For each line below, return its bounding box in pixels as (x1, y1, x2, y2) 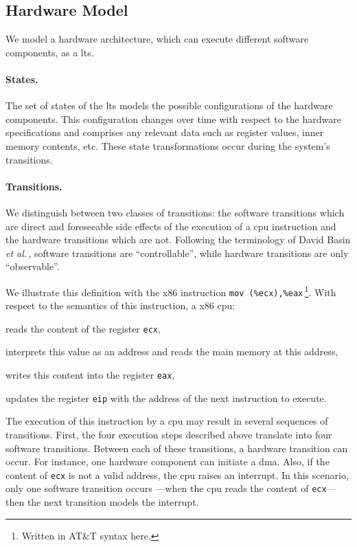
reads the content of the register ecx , (5, 321, 161, 335)
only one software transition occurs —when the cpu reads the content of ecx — (5, 481, 336, 495)
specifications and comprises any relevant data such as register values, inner (5, 125, 324, 139)
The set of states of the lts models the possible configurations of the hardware (5, 98, 333, 113)
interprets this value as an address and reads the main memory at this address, (5, 344, 338, 359)
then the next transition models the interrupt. (5, 495, 199, 509)
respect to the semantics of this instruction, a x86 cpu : (5, 298, 235, 313)
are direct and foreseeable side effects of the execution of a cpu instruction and (5, 219, 336, 233)
